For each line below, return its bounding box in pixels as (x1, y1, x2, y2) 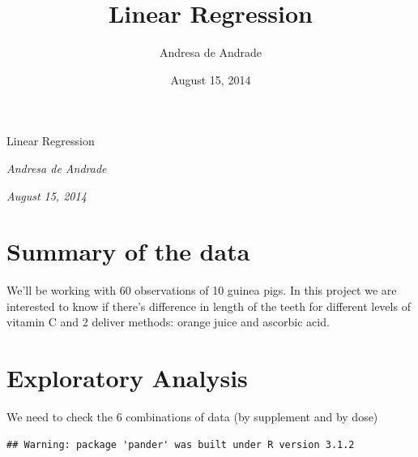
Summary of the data (6, 235, 250, 268)
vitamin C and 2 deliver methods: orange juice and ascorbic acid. (6, 313, 330, 330)
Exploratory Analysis (6, 361, 248, 394)
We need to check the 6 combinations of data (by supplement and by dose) (6, 408, 378, 425)
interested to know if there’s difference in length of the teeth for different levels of (6, 297, 411, 314)
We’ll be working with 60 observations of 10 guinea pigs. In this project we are (6, 282, 397, 299)
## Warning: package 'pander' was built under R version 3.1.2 (6, 438, 355, 451)
